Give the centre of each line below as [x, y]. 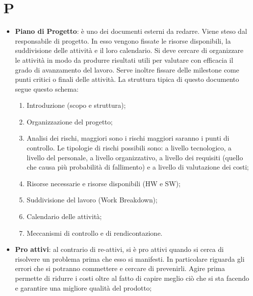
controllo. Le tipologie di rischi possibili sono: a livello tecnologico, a [129, 148]
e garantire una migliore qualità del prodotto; [83, 287]
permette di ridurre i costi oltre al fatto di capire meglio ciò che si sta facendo [132, 278]
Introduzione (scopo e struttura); [76, 105]
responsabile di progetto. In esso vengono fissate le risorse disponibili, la [123, 40]
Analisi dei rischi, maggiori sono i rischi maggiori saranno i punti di [128, 138]
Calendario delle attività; [64, 216]
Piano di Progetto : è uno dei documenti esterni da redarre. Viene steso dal [131, 31]
